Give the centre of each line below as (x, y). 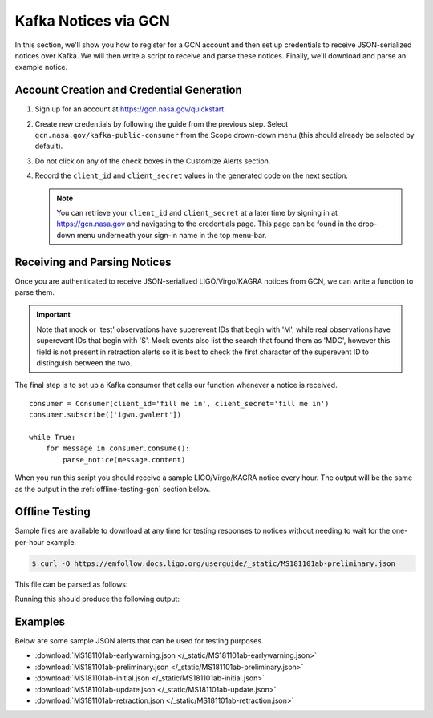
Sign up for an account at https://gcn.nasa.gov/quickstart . (130, 109)
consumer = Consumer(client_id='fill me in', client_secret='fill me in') (179, 403)
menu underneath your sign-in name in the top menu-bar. (172, 235)
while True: (53, 437)
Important (54, 315)
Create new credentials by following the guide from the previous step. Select (162, 123)
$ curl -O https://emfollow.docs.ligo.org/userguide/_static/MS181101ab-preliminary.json (214, 563)
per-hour (30, 542)
